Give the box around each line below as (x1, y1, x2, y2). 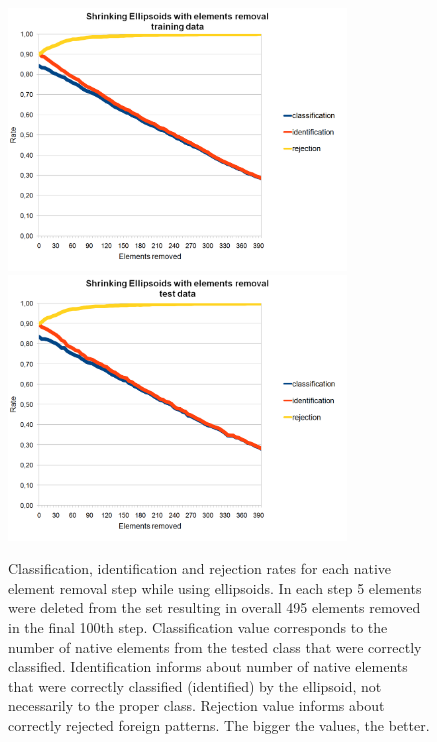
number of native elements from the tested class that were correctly (8, 636, 422, 657)
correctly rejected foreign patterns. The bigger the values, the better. (8, 714, 430, 735)
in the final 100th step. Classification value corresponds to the (8, 616, 388, 637)
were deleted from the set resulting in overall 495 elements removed (8, 597, 421, 618)
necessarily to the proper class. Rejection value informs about (8, 695, 385, 716)
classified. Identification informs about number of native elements (8, 656, 408, 677)
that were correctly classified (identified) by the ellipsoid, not (8, 675, 382, 696)
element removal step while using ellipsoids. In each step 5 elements (8, 577, 422, 598)
